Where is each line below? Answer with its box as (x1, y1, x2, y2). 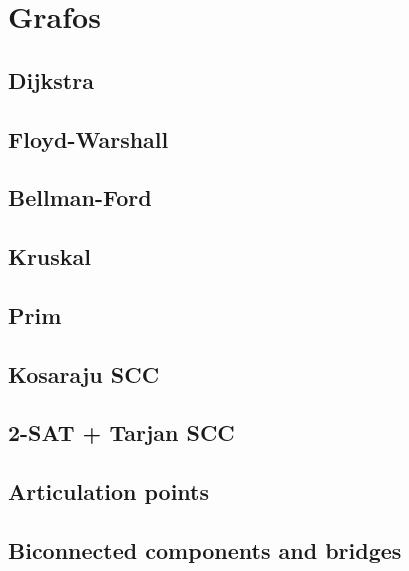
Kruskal (8, 241, 92, 272)
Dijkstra (8, 64, 94, 95)
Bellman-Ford (8, 182, 152, 213)
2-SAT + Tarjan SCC (8, 417, 235, 448)
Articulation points (8, 476, 210, 507)
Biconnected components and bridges (8, 535, 402, 566)
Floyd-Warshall (8, 123, 169, 154)
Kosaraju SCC (8, 358, 160, 389)
